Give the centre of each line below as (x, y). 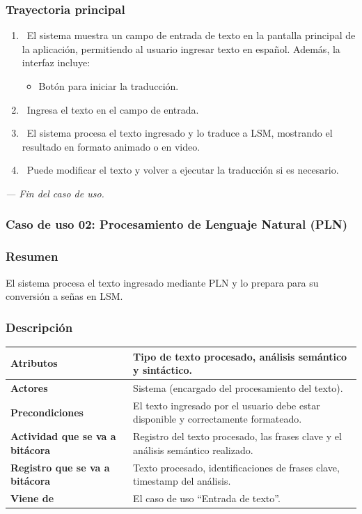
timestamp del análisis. (182, 481)
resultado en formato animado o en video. (111, 146)
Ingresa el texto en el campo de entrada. (113, 109)
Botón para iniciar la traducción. (109, 86)
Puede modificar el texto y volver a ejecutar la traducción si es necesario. (183, 170)
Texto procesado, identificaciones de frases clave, (236, 467)
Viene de (32, 498)
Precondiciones (47, 412)
